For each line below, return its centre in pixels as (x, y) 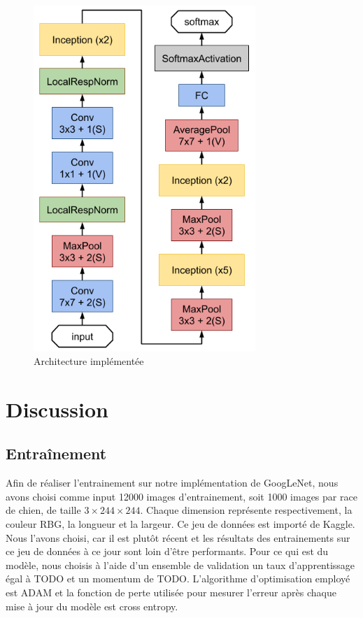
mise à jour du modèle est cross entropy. (92, 606)
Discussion (57, 409)
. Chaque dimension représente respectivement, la (246, 510)
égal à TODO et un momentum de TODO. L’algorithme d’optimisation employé (178, 579)
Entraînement (56, 453)
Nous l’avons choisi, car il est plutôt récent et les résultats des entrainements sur (178, 537)
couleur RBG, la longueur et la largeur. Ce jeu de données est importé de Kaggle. (180, 524)
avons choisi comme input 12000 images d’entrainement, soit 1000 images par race (181, 496)
